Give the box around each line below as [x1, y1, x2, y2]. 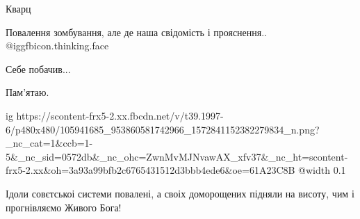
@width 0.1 [298, 163, 346, 177]
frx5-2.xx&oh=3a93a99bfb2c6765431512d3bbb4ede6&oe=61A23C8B [6, 163, 295, 177]
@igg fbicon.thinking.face [6, 38, 109, 53]
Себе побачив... [6, 61, 71, 76]
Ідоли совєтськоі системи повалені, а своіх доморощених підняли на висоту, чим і [6, 186, 354, 200]
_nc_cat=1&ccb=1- [6, 136, 93, 150]
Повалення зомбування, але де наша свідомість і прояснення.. [6, 24, 268, 39]
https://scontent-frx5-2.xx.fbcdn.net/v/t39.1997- [16, 108, 224, 122]
